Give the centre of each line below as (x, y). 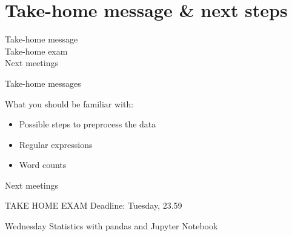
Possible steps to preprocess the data (88, 124)
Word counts (43, 165)
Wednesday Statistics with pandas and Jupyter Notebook (111, 226)
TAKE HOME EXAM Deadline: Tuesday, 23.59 (94, 205)
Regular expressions (56, 144)
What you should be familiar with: (69, 103)
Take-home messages (43, 83)
